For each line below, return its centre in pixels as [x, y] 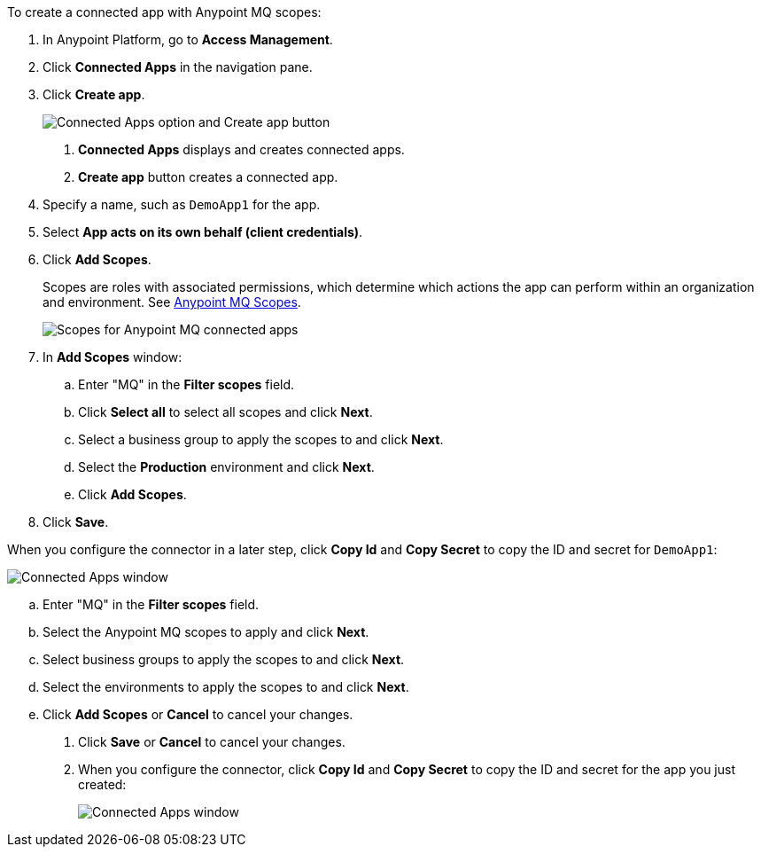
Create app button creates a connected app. [208, 177]
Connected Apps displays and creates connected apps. [241, 149]
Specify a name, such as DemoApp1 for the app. [182, 204]
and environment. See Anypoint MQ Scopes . [172, 302]
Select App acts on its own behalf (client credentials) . [203, 232]
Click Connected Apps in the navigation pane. [178, 67]
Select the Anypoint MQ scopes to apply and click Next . [206, 632]
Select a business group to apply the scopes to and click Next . [261, 439]
